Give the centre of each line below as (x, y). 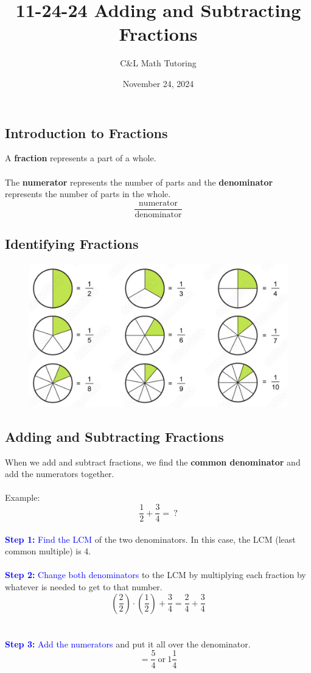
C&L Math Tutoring (158, 63)
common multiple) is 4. (48, 551)
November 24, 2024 (158, 83)
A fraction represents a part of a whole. (81, 158)
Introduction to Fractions (86, 132)
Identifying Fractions (72, 244)
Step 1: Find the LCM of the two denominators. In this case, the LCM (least (150, 539)
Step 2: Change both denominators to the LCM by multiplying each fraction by (155, 575)
